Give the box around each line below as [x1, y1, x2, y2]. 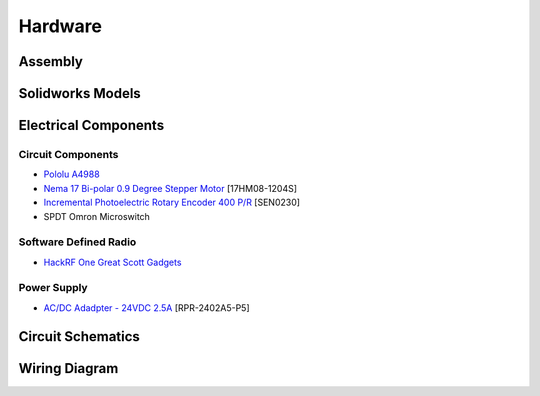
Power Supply [18, 281, 89, 295]
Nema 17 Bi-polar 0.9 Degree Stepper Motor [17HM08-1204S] [43, 182, 298, 194]
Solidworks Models [18, 85, 142, 102]
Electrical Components [18, 117, 165, 134]
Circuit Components [18, 147, 119, 161]
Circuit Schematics [18, 328, 140, 345]
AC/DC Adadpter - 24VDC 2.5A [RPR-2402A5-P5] [43, 301, 250, 314]
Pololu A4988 [43, 168, 100, 180]
